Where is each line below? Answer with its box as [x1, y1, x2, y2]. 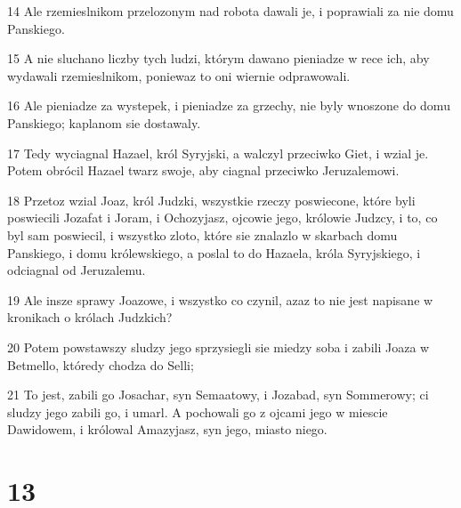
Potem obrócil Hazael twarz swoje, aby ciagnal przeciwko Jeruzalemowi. [7, 161, 400, 180]
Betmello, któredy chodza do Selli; [7, 355, 194, 374]
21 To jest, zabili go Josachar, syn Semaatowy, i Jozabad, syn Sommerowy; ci [7, 385, 429, 404]
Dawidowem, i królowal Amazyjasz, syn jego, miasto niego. [7, 420, 328, 439]
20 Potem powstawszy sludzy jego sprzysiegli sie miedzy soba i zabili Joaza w [7, 337, 430, 356]
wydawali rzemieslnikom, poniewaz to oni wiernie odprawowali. [7, 66, 351, 85]
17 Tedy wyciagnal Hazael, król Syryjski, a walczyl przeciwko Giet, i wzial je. [7, 143, 429, 162]
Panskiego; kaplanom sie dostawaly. [7, 113, 201, 132]
